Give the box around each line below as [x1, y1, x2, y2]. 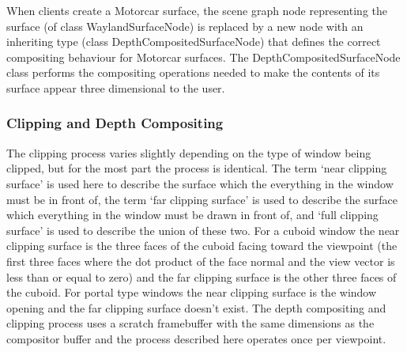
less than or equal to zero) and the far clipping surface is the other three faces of [6, 268, 397, 285]
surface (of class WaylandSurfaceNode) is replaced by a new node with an [6, 17, 364, 34]
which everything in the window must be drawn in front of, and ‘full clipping [6, 206, 379, 223]
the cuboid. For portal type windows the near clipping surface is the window [6, 284, 377, 301]
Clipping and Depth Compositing [6, 113, 224, 133]
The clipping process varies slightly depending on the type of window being [6, 144, 371, 161]
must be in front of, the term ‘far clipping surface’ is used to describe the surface [6, 191, 398, 207]
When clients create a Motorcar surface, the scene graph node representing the [6, 2, 387, 18]
